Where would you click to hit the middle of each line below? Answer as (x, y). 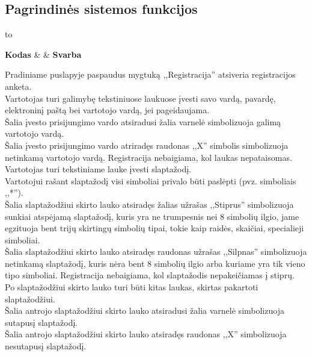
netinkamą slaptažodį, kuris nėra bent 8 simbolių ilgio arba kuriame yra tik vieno (155, 263)
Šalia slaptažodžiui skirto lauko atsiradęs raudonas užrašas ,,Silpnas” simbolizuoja (156, 251)
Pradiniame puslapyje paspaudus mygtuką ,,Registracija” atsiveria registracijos (150, 74)
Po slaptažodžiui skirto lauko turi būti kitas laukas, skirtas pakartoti (132, 287)
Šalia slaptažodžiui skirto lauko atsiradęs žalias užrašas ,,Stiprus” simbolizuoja (149, 204)
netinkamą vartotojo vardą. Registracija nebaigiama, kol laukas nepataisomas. (148, 157)
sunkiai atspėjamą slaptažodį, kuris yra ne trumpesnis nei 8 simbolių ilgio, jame (152, 216)
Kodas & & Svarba (43, 54)
